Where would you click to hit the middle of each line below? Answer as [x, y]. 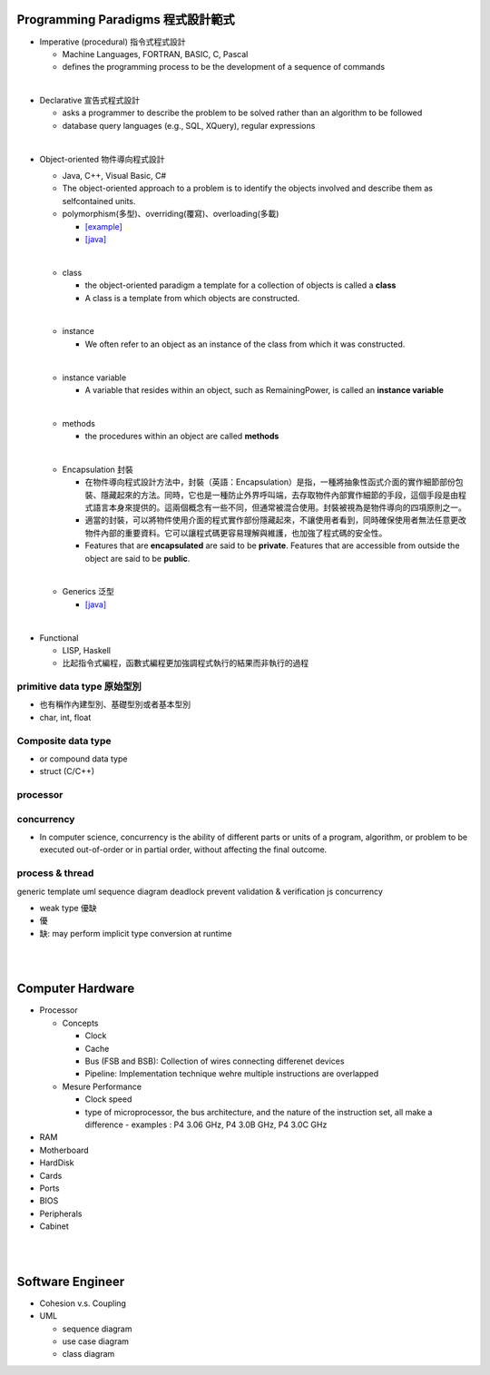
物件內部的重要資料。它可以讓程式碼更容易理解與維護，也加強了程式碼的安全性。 [236, 533]
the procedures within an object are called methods [182, 437]
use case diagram [96, 1341]
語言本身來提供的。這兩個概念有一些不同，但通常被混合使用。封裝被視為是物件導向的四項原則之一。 [279, 507]
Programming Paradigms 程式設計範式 [126, 20]
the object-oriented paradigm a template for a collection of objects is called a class [240, 285]
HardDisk [57, 1163]
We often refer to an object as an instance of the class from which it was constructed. [245, 344]
